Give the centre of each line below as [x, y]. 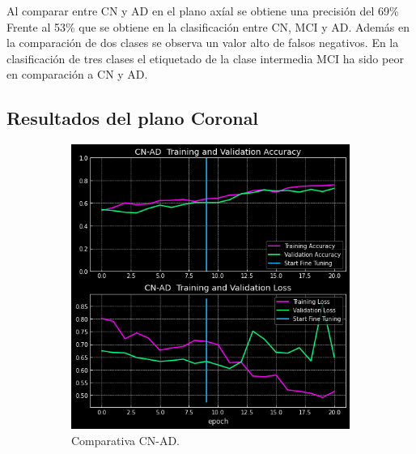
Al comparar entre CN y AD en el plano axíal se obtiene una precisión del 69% [203, 11]
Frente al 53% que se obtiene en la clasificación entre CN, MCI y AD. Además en [208, 26]
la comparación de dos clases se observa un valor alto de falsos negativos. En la [203, 43]
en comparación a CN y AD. [77, 74]
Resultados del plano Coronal [133, 118]
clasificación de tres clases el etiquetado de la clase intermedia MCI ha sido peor [205, 58]
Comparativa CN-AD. [126, 440]
